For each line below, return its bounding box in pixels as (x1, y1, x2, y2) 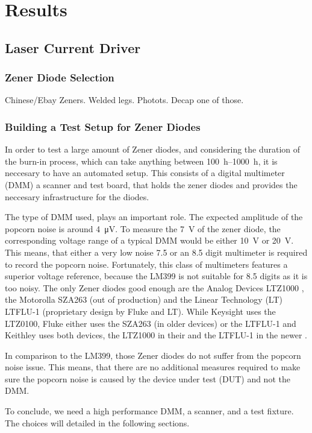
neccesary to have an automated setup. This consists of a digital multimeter (5, 166, 285, 179)
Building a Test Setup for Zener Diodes (5, 119, 201, 134)
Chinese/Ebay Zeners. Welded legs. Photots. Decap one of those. (5, 93, 244, 106)
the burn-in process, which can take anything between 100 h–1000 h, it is (5, 154, 278, 167)
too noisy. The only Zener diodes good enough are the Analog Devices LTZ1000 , (5, 281, 304, 294)
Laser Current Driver (5, 38, 141, 57)
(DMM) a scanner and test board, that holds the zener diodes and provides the (5, 178, 298, 191)
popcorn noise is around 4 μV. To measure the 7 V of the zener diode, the (5, 222, 281, 235)
